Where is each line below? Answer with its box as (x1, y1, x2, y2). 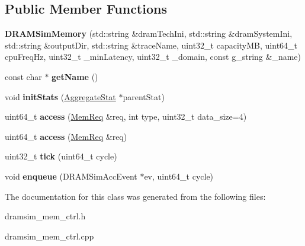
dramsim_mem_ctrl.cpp (5, 229, 94, 242)
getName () (52, 70, 98, 82)
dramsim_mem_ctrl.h (5, 210, 86, 222)
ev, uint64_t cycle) (144, 170, 214, 182)
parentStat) (123, 90, 165, 103)
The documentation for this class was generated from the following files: (5, 190, 266, 202)
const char (5, 70, 42, 82)
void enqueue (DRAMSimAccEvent (5, 170, 137, 182)
